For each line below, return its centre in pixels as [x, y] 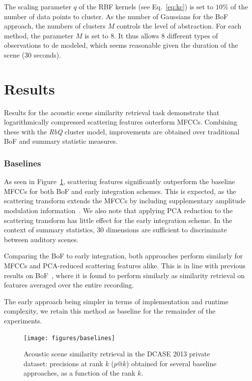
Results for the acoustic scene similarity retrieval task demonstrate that [112, 112]
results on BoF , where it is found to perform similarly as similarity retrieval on [125, 275]
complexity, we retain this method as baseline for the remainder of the [110, 311]
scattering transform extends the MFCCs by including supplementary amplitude [125, 201]
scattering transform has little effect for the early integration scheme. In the [118, 220]
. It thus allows [137, 35]
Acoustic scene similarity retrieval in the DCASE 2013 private [117, 354]
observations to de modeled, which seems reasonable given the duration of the [121, 45]
